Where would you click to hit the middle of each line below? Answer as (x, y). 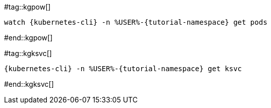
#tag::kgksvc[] (28, 53)
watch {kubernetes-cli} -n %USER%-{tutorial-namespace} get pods (136, 22)
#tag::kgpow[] (27, 7)
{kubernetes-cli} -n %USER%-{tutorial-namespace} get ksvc (123, 69)
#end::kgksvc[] (29, 84)
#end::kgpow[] (28, 38)
